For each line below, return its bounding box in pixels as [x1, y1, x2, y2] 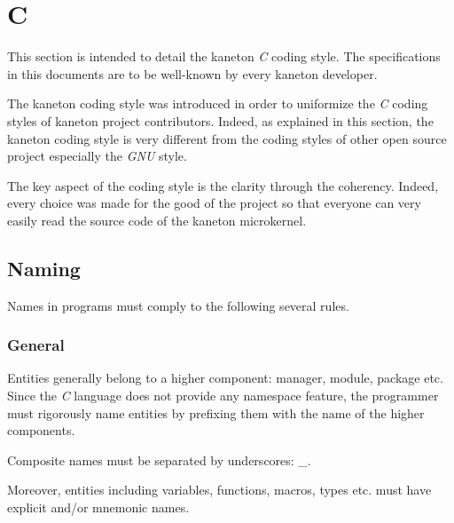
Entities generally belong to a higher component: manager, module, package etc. [7, 368, 443, 387]
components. [7, 421, 75, 440]
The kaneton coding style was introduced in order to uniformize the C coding [7, 94, 428, 113]
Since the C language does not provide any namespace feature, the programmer [7, 386, 439, 405]
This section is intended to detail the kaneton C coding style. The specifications [7, 47, 441, 66]
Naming [7, 254, 81, 281]
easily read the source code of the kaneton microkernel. [7, 210, 307, 229]
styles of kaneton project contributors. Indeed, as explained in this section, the [7, 111, 434, 130]
